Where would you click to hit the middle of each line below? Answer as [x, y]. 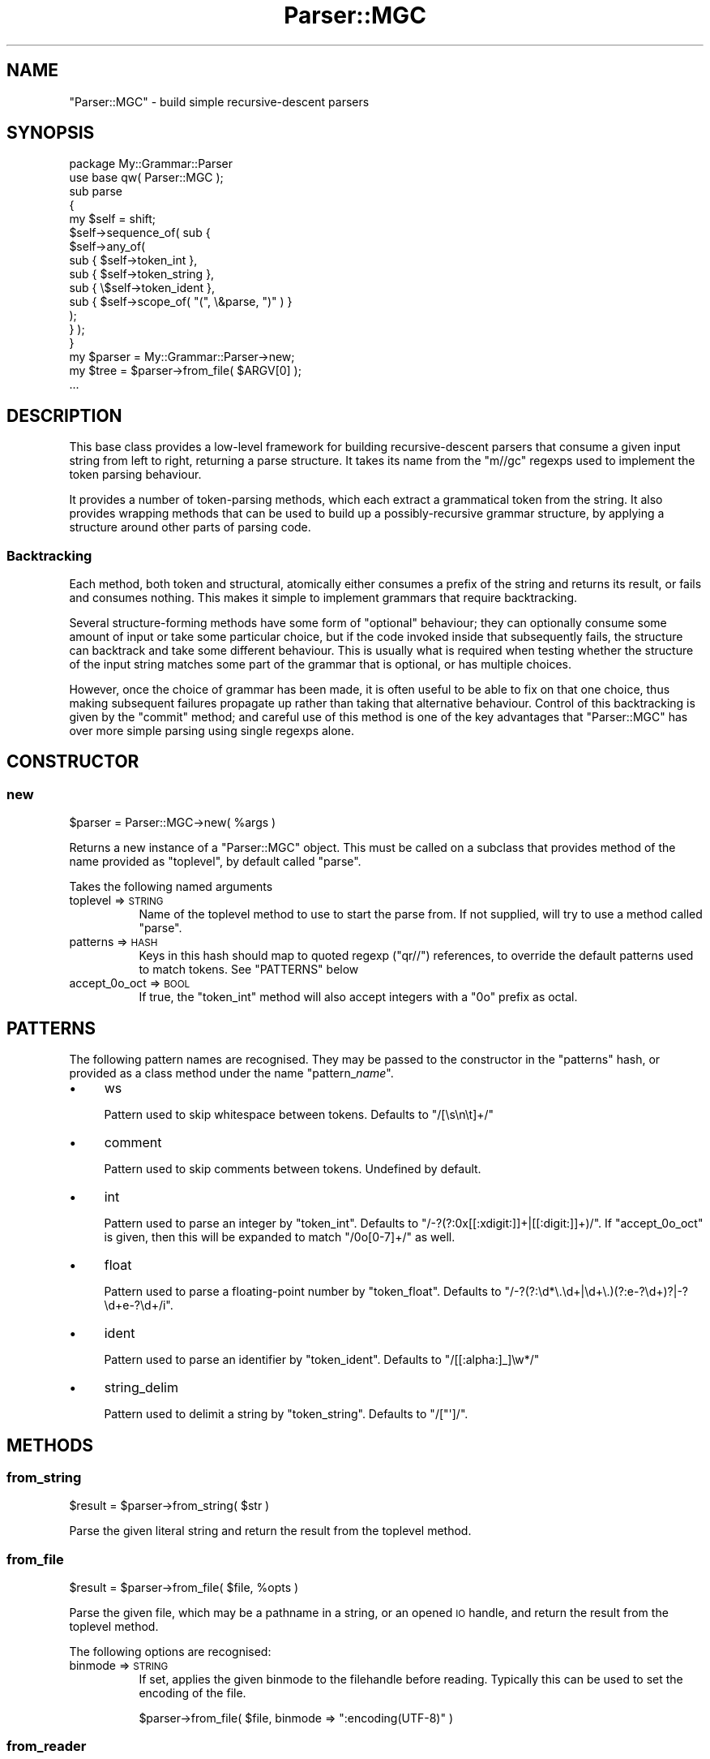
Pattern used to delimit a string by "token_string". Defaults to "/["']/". [286, 1414]
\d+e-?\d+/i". [139, 1305]
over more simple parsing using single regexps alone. [212, 731]
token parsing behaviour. [135, 475]
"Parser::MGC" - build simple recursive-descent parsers [219, 101]
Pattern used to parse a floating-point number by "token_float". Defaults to [303, 1292]
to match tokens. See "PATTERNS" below [249, 970]
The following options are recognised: [170, 1652]
